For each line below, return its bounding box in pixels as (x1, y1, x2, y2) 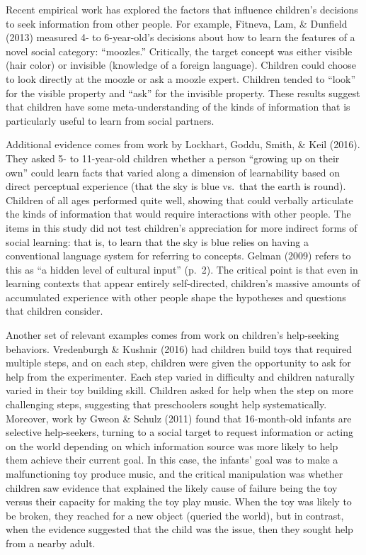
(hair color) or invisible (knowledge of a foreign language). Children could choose (6, 57, 357, 72)
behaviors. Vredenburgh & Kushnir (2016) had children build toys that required (6, 341, 353, 356)
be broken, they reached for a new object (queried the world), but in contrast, (6, 508, 344, 522)
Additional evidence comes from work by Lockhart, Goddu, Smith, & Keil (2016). (6, 137, 360, 152)
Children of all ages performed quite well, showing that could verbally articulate (6, 192, 353, 207)
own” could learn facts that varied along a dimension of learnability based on (6, 164, 341, 179)
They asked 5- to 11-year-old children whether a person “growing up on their (6, 150, 340, 165)
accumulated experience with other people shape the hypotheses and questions (6, 289, 346, 304)
